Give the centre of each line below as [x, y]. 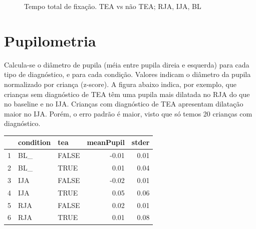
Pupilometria [50, 40]
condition [35, 142]
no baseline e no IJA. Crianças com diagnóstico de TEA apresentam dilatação [124, 104]
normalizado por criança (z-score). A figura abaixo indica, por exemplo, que [120, 84]
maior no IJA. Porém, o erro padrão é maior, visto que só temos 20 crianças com [128, 113]
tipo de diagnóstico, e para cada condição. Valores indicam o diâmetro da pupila [127, 74]
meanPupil [106, 142]
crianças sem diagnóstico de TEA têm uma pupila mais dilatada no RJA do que [127, 94]
